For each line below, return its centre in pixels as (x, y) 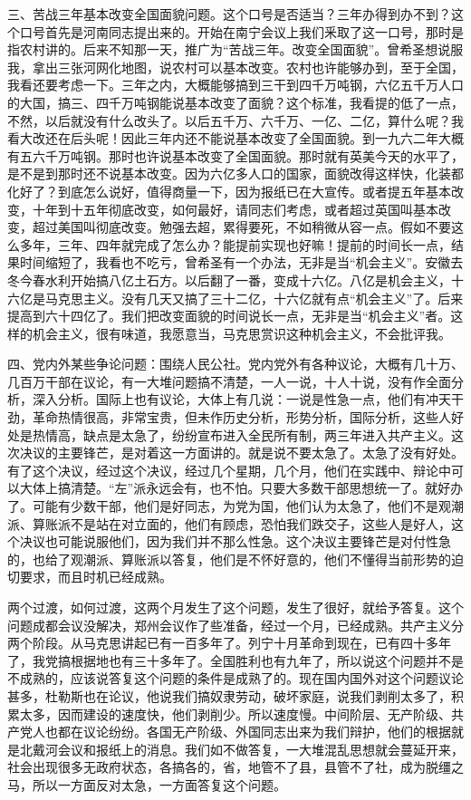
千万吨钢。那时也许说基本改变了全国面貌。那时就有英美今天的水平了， (254, 155)
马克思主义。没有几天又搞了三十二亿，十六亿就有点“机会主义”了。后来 (254, 298)
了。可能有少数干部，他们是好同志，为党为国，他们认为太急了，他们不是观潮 (235, 506)
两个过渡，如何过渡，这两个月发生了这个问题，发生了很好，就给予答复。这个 (235, 607)
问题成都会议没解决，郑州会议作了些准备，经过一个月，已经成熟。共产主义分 (235, 625)
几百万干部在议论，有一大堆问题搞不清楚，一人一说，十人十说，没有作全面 (229, 381)
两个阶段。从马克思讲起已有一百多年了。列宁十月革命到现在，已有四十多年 (229, 643)
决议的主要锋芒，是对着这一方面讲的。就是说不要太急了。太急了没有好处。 (241, 453)
